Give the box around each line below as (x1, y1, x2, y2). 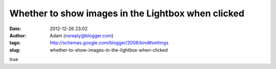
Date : (9, 26, 21, 32)
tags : (9, 40, 21, 46)
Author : (9, 32, 27, 38)
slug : (9, 47, 20, 53)
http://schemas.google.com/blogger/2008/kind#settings (50, 40, 169, 46)
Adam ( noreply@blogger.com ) (50, 32, 113, 38)
